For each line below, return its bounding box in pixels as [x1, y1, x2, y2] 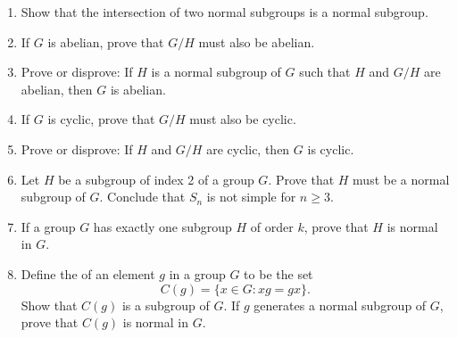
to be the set [244, 264, 313, 283]
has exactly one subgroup [93, 217, 232, 235]
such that [299, 62, 351, 81]
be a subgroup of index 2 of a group [58, 169, 254, 188]
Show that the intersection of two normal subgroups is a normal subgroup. [21, 3, 428, 21]
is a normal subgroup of [151, 62, 281, 81]
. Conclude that [99, 187, 186, 206]
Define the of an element [21, 264, 155, 283]
